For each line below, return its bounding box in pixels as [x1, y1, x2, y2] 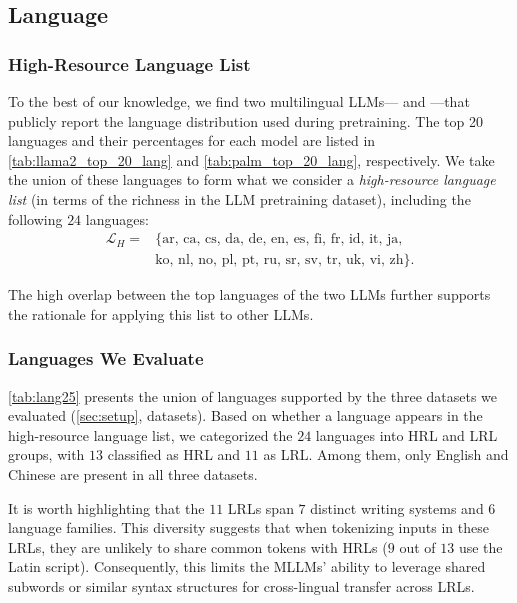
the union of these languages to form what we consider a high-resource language [8, 169, 496, 190]
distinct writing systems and [310, 497, 484, 518]
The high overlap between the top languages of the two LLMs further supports [8, 284, 491, 305]
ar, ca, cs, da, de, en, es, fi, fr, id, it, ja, [162, 232, 403, 247]
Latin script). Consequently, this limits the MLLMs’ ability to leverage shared [8, 556, 486, 577]
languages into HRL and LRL [315, 424, 498, 445]
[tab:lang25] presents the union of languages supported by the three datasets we [8, 385, 498, 406]
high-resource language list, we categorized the [8, 424, 293, 445]
